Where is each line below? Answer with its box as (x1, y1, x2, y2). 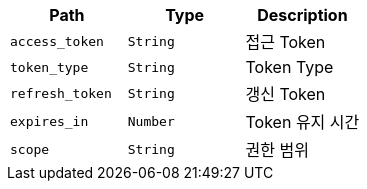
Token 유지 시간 (245, 112, 360, 132)
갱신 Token (245, 84, 326, 104)
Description (257, 5, 348, 25)
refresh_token (10, 85, 112, 101)
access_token (10, 33, 104, 49)
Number (127, 113, 175, 129)
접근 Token (245, 32, 326, 52)
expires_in (10, 113, 89, 129)
